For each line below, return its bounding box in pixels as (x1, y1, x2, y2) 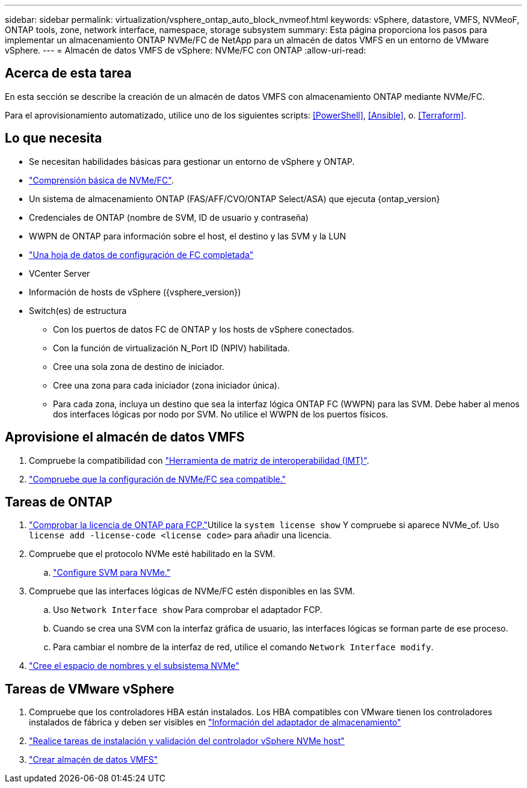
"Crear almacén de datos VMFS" (29, 754, 158, 765)
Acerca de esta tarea (5, 66, 132, 81)
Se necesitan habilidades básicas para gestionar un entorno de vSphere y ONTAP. (29, 156, 355, 167)
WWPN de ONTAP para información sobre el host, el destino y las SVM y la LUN (29, 230, 347, 241)
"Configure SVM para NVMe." (53, 567, 171, 578)
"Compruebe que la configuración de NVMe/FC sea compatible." (29, 473, 286, 484)
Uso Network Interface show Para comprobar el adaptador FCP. (53, 605, 322, 615)
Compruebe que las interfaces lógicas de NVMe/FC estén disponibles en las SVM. (29, 586, 355, 597)
